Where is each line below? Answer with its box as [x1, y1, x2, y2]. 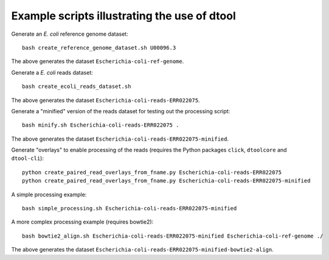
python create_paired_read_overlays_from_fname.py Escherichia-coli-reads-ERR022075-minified [22, 178, 311, 184]
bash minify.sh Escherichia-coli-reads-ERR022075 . [22, 122, 179, 128]
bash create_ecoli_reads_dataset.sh [22, 83, 131, 90]
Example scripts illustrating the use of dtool [11, 9, 237, 22]
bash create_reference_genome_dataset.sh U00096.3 [22, 44, 176, 51]
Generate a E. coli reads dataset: [11, 68, 94, 76]
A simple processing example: [11, 191, 87, 198]
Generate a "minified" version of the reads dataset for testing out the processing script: [11, 107, 230, 115]
